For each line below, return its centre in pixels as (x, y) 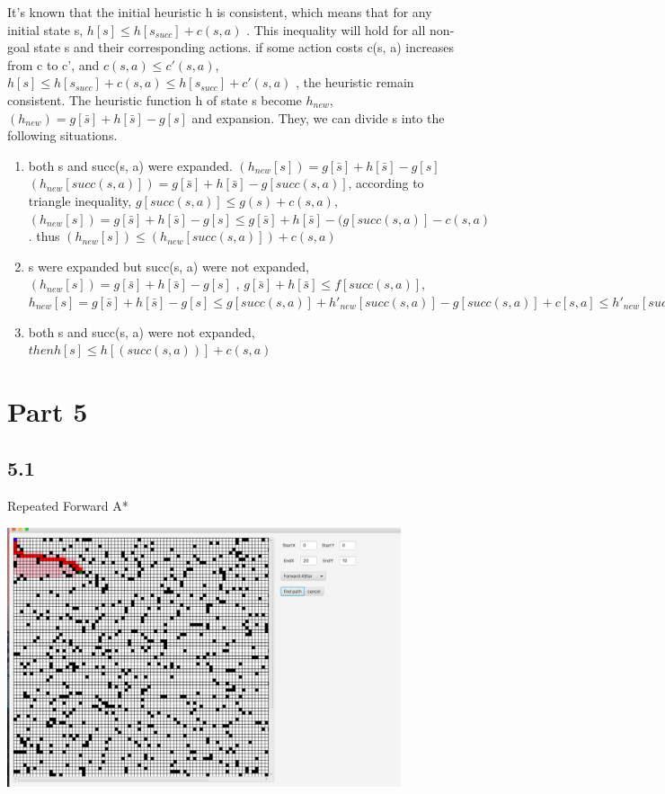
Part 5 (48, 410)
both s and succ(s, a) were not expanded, (142, 331)
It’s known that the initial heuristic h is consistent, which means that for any (220, 12)
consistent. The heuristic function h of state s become (155, 99)
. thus (44, 236)
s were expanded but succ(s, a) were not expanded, (168, 266)
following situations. (62, 135)
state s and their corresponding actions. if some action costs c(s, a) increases (244, 47)
